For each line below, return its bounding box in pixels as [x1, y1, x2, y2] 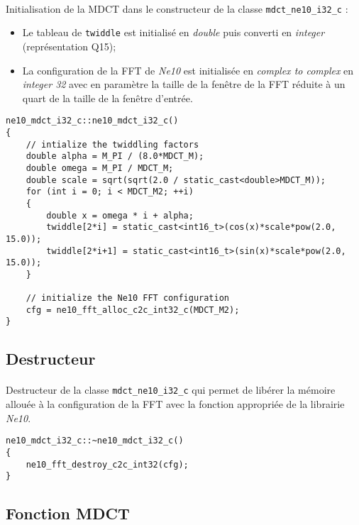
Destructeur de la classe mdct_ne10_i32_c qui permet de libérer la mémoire [6, 382, 336, 397]
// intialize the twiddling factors [26, 139, 199, 150]
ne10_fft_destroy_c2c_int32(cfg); [26, 459, 189, 470]
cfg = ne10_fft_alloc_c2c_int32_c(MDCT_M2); [26, 304, 240, 315]
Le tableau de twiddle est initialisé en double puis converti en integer [22, 25, 325, 40]
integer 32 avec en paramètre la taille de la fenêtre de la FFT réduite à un [22, 77, 346, 92]
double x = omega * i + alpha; [46, 210, 194, 221]
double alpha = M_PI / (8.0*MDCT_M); [26, 151, 204, 162]
